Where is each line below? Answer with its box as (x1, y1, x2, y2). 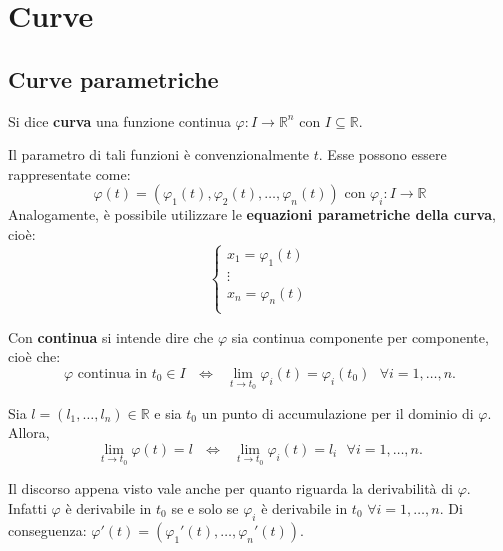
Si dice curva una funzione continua (8, 110, 231, 131)
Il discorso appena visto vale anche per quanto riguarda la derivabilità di (8, 478, 453, 499)
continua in (77, 366, 148, 381)
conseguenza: (8, 519, 87, 540)
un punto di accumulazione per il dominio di (201, 402, 474, 423)
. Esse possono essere (318, 144, 447, 165)
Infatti (8, 497, 47, 518)
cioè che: (8, 346, 61, 367)
